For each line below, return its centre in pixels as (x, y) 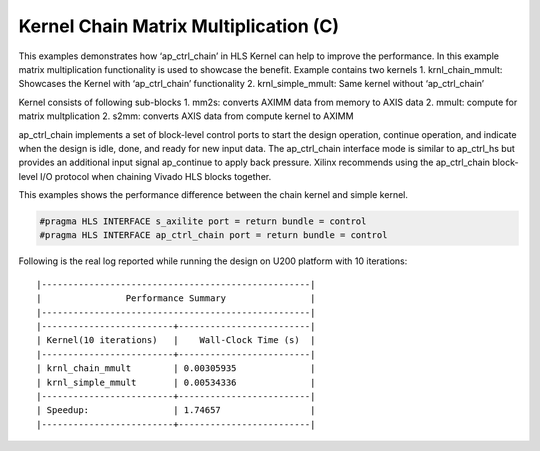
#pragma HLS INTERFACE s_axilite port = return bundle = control (203, 221)
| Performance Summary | (176, 298)
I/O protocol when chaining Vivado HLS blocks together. (156, 176)
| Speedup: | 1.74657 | (176, 410)
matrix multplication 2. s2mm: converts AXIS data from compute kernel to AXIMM (186, 116)
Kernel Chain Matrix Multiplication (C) (179, 26)
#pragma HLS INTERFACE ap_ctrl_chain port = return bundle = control (213, 235)
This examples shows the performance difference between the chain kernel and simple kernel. (213, 195)
